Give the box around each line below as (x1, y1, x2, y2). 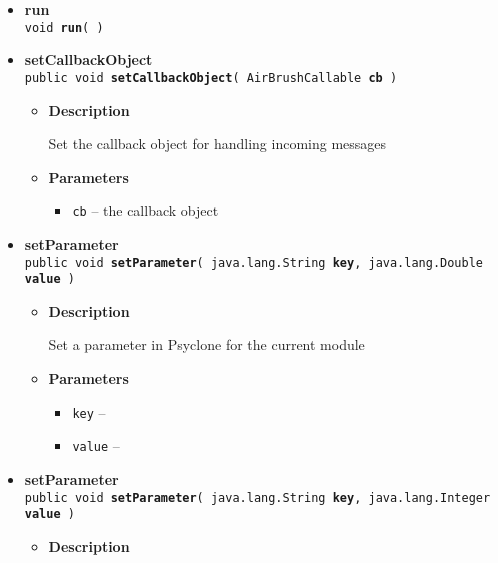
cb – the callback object (72, 200, 219, 221)
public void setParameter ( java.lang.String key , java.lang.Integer (24, 490, 491, 505)
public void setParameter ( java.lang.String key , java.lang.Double (24, 255, 484, 270)
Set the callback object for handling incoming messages (48, 133, 387, 154)
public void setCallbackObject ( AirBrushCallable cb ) (24, 70, 398, 85)
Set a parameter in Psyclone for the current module (48, 334, 365, 355)
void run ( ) (24, 20, 104, 35)
